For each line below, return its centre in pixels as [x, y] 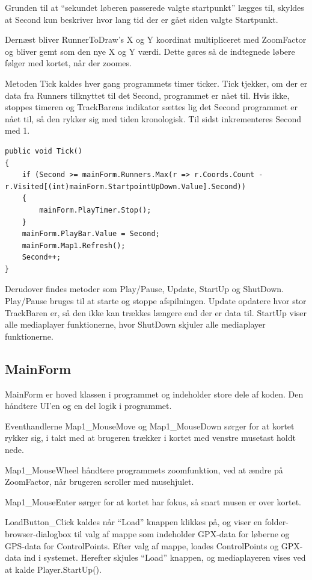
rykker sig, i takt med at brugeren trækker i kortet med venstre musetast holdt [150, 438]
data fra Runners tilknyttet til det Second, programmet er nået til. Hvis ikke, [147, 95]
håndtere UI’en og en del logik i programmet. [88, 406]
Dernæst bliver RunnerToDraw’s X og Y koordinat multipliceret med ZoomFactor [156, 39]
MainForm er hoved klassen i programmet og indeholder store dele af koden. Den [154, 394]
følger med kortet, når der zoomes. [68, 63]
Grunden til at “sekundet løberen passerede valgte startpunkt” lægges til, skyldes [154, 7]
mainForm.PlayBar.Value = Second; [91, 234]
